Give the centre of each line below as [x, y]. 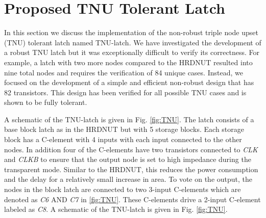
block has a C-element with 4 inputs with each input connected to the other [123, 139]
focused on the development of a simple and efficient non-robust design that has [129, 82]
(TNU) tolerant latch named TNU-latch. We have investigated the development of [133, 42]
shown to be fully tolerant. [46, 102]
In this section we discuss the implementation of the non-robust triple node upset [131, 32]
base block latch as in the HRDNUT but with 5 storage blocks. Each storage [124, 129]
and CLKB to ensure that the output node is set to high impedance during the [128, 159]
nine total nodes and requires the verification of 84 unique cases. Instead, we [124, 72]
